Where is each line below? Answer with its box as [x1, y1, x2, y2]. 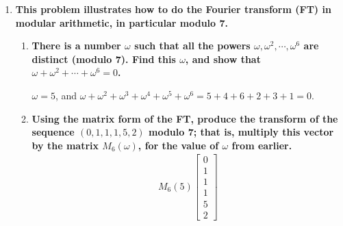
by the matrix [31, 138, 99, 152]
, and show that [185, 51, 261, 66]
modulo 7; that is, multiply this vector [149, 125, 334, 139]
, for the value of [138, 138, 219, 152]
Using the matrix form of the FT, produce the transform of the [31, 111, 338, 125]
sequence [31, 125, 75, 139]
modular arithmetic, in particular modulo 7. [15, 15, 229, 29]
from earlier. [231, 138, 292, 152]
